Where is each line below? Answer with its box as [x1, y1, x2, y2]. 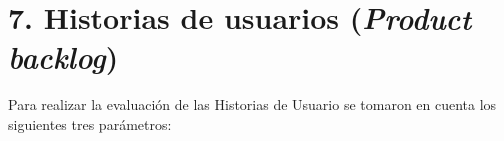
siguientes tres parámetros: [8, 113, 172, 134]
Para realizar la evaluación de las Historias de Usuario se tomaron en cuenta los [8, 94, 497, 115]
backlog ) [8, 36, 119, 78]
